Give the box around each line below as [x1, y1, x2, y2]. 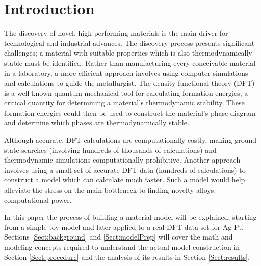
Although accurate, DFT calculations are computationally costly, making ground [4, 135, 256, 145]
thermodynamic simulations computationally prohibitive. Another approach [4, 154, 241, 165]
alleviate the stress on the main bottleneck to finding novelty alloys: [4, 184, 216, 195]
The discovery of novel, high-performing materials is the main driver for [4, 28, 228, 38]
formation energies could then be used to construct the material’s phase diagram [4, 107, 256, 118]
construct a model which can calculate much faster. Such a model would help [4, 174, 245, 185]
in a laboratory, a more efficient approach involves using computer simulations [4, 67, 248, 78]
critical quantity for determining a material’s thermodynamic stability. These [4, 97, 245, 108]
